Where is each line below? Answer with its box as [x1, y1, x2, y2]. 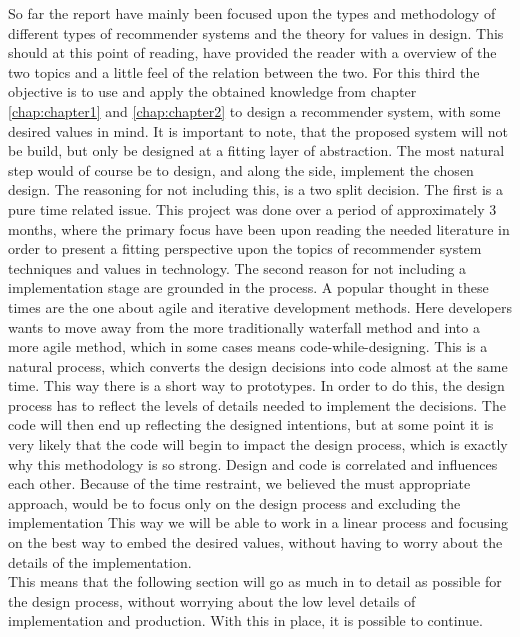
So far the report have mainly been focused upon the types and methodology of [8, 3, 496, 23]
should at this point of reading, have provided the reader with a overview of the [8, 42, 497, 63]
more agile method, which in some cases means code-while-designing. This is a [8, 336, 488, 357]
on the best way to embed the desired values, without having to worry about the [8, 532, 503, 553]
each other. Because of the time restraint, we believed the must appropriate [8, 473, 471, 494]
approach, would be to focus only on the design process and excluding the [8, 492, 461, 513]
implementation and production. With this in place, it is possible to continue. [8, 610, 483, 631]
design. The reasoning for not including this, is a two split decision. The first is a [8, 179, 504, 200]
